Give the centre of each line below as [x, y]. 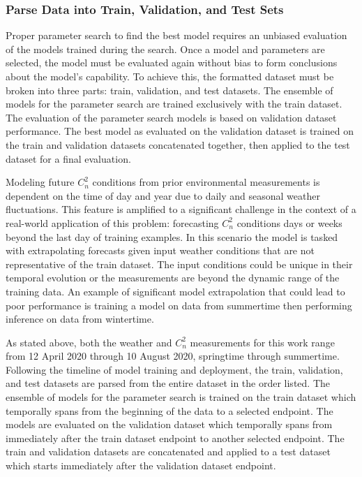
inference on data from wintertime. [80, 319]
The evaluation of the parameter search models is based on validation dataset [171, 117]
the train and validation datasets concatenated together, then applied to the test [178, 144]
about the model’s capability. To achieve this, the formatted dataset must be [170, 76]
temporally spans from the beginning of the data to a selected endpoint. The [169, 410]
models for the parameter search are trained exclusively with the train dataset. [174, 104]
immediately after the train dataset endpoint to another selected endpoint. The [175, 438]
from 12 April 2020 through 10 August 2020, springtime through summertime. [173, 356]
